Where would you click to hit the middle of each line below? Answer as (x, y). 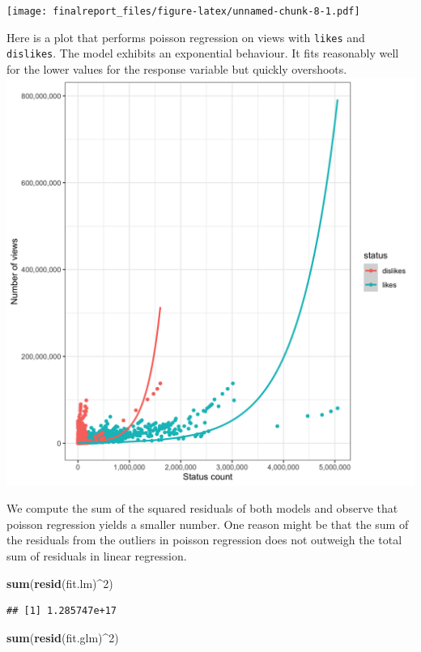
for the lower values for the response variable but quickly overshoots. (177, 68)
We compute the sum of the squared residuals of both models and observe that (202, 508)
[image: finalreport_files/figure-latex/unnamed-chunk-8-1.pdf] (183, 11)
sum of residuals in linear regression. (97, 555)
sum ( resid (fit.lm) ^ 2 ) (60, 583)
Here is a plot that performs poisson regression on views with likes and (186, 37)
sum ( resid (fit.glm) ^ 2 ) (63, 637)
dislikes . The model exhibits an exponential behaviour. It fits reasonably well (203, 53)
